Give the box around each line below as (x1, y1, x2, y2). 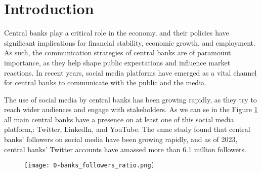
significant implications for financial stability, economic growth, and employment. (4, 37, 255, 48)
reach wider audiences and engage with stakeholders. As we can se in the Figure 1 (4, 104, 258, 115)
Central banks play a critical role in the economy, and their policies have (4, 27, 229, 38)
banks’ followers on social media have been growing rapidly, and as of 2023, (4, 134, 238, 145)
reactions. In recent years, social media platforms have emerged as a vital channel (4, 67, 257, 78)
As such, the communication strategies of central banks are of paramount (4, 47, 231, 58)
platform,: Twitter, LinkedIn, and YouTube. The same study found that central (4, 124, 250, 134)
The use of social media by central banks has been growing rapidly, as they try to (4, 94, 257, 105)
